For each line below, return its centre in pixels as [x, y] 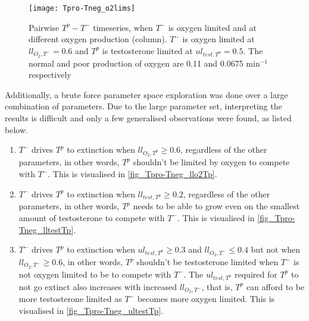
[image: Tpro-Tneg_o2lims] [82, 8]
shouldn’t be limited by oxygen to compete [211, 162]
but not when [276, 249]
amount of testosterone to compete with [92, 217]
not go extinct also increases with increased [98, 286]
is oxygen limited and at [212, 27]
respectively [50, 75]
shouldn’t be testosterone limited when [207, 262]
